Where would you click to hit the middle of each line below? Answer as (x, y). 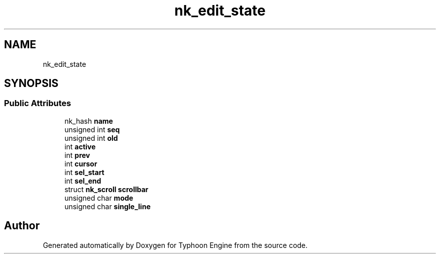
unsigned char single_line (107, 206)
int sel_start (84, 172)
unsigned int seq (92, 129)
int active (80, 146)
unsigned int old (91, 138)
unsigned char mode (99, 198)
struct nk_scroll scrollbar (106, 189)
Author (22, 226)
